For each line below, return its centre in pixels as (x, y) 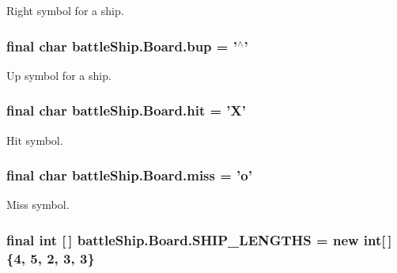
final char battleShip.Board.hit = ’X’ (127, 110)
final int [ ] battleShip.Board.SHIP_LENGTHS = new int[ (196, 239)
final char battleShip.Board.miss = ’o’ (129, 175)
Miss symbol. (38, 205)
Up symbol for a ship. (59, 75)
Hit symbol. (35, 140)
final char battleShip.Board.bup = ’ (122, 45)
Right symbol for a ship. (65, 10)
